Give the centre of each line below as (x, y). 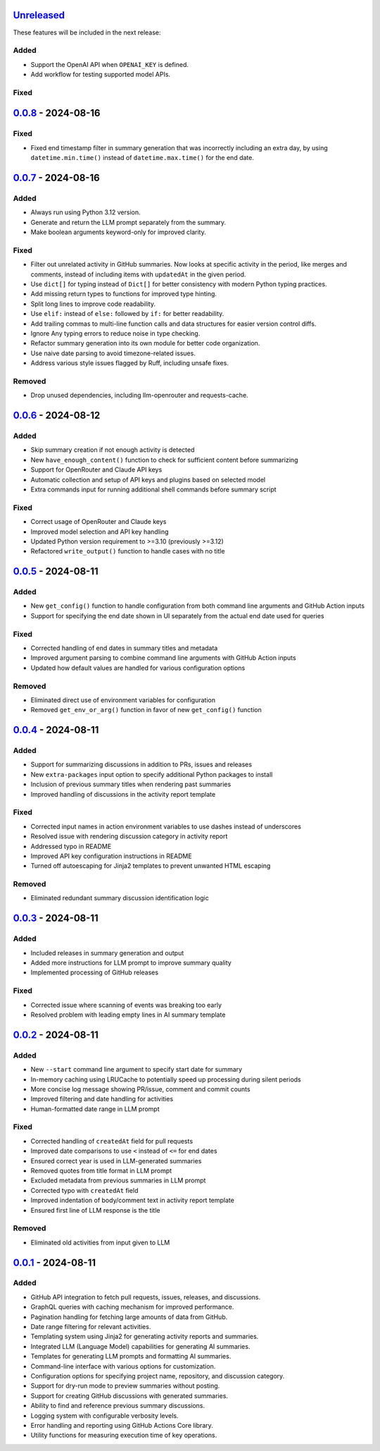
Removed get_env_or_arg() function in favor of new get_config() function (146, 710)
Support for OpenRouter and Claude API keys (96, 470)
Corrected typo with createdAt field (84, 1190)
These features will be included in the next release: (87, 32)
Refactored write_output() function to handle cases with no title (128, 551)
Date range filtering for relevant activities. (91, 1327)
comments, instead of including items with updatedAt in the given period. (138, 274)
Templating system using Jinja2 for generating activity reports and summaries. (145, 1337)
